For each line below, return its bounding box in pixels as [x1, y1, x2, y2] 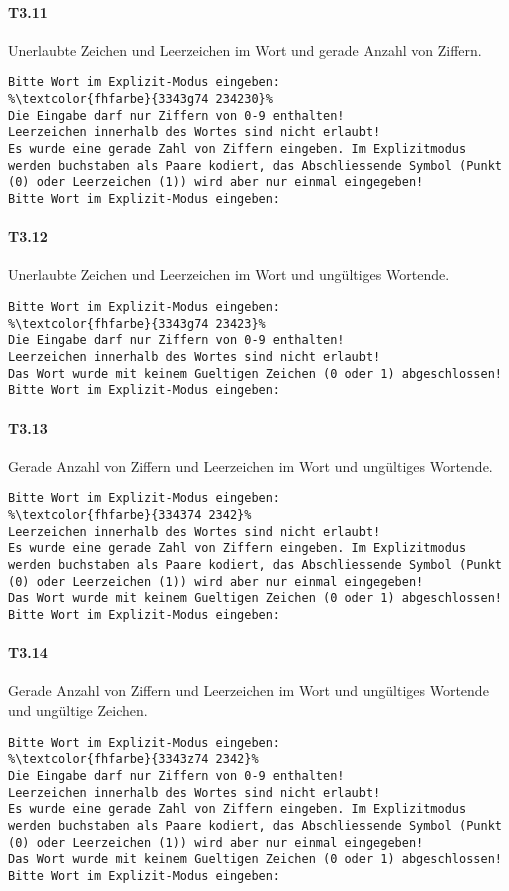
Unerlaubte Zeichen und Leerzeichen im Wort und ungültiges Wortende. [8, 264, 450, 285]
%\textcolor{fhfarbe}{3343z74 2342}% [8, 752, 259, 767]
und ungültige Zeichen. [8, 700, 148, 720]
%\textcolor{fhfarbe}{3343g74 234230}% [8, 92, 273, 107]
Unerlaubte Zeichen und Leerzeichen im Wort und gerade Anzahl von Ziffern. [8, 39, 482, 60]
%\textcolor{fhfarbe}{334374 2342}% [8, 508, 252, 523]
